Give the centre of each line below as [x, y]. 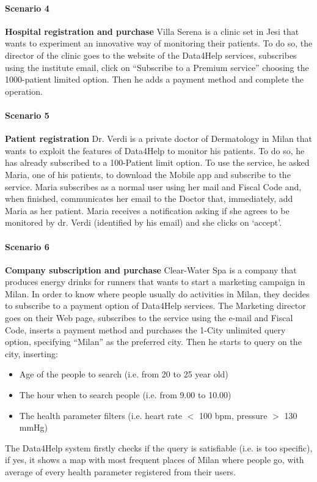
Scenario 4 [27, 8]
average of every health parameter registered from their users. [120, 472]
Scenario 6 [27, 246]
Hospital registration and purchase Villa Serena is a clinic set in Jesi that [152, 31]
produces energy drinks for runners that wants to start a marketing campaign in [155, 282]
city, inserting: [31, 353]
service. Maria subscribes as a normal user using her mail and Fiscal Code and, [153, 186]
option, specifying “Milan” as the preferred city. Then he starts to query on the [153, 342]
